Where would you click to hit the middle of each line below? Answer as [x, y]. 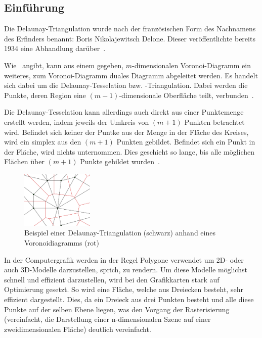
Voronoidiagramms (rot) [62, 242]
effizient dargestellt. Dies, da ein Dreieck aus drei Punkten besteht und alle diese [129, 299]
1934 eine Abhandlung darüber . [55, 48]
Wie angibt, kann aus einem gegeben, [64, 65]
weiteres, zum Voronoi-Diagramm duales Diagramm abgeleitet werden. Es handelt [131, 75]
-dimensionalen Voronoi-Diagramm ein [191, 65]
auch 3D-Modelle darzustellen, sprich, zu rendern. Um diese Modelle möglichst [126, 270]
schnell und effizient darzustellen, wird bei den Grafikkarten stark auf [112, 279]
